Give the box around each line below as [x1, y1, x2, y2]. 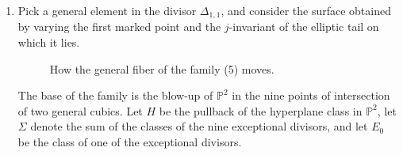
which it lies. [17, 34, 80, 51]
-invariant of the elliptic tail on [228, 18, 379, 35]
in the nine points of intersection [232, 87, 390, 104]
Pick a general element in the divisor [17, 2, 197, 18]
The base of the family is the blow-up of [17, 87, 213, 104]
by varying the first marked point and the [17, 18, 221, 35]
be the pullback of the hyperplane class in [159, 102, 363, 119]
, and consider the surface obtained [221, 2, 391, 18]
